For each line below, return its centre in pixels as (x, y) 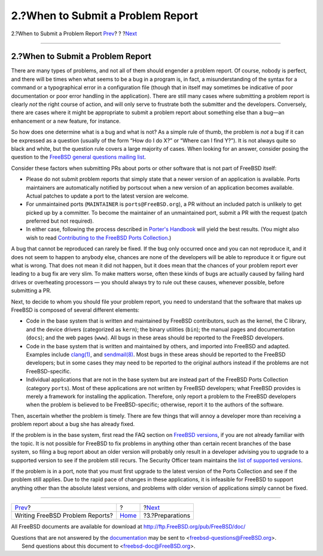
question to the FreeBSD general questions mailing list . (79, 157)
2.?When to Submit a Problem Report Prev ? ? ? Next (74, 34)
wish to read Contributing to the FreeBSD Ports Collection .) (99, 238)
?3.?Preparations (167, 516)
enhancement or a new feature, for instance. (66, 121)
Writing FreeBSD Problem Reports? (64, 516)
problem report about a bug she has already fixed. (73, 424)
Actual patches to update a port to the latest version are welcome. (107, 196)
